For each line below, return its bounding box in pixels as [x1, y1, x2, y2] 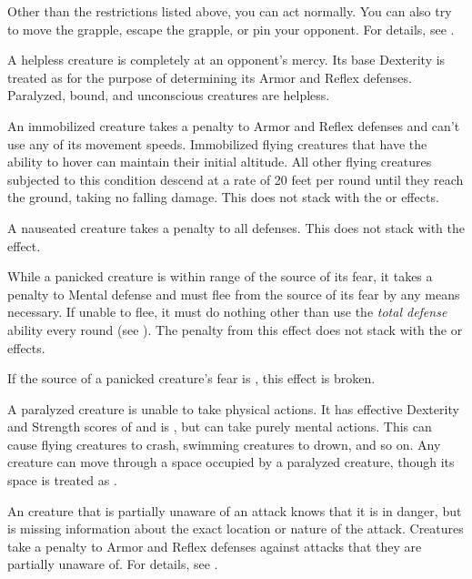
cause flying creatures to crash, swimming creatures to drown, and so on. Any [7, 434, 441, 453]
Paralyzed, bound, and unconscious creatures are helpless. [7, 86, 330, 105]
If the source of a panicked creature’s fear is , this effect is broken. [7, 369, 376, 388]
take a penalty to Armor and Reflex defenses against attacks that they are [7, 536, 422, 555]
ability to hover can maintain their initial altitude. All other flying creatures [7, 152, 432, 171]
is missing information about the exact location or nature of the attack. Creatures [7, 519, 464, 538]
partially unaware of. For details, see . [7, 554, 218, 574]
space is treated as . [7, 471, 117, 490]
